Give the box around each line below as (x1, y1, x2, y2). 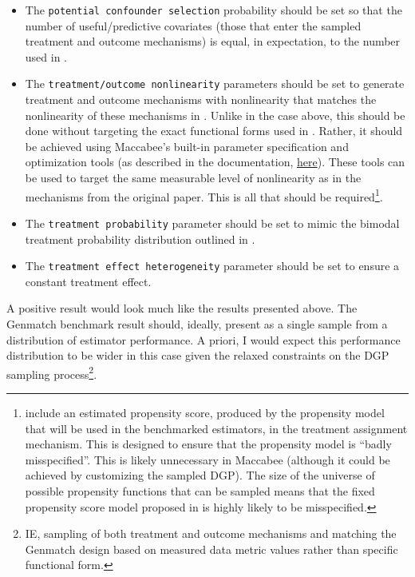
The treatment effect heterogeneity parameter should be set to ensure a (25, 257, 400, 274)
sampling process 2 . (6, 363, 97, 382)
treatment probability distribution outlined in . (25, 230, 255, 247)
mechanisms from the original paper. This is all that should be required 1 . (25, 185, 383, 205)
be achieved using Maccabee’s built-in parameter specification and (25, 137, 349, 154)
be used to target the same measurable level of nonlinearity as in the (25, 169, 362, 186)
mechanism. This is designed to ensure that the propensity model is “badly (25, 436, 392, 452)
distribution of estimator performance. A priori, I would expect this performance (6, 331, 401, 348)
